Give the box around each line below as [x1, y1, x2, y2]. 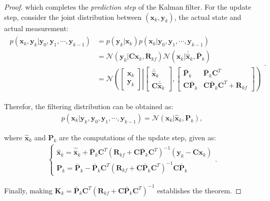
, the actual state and [174, 11, 242, 22]
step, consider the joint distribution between [4, 11, 142, 22]
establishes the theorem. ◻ [157, 185, 242, 195]
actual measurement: [4, 22, 69, 33]
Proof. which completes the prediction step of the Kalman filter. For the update [4, 2, 251, 12]
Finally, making [4, 185, 53, 195]
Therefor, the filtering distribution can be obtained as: [4, 101, 173, 112]
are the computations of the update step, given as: [59, 132, 216, 142]
